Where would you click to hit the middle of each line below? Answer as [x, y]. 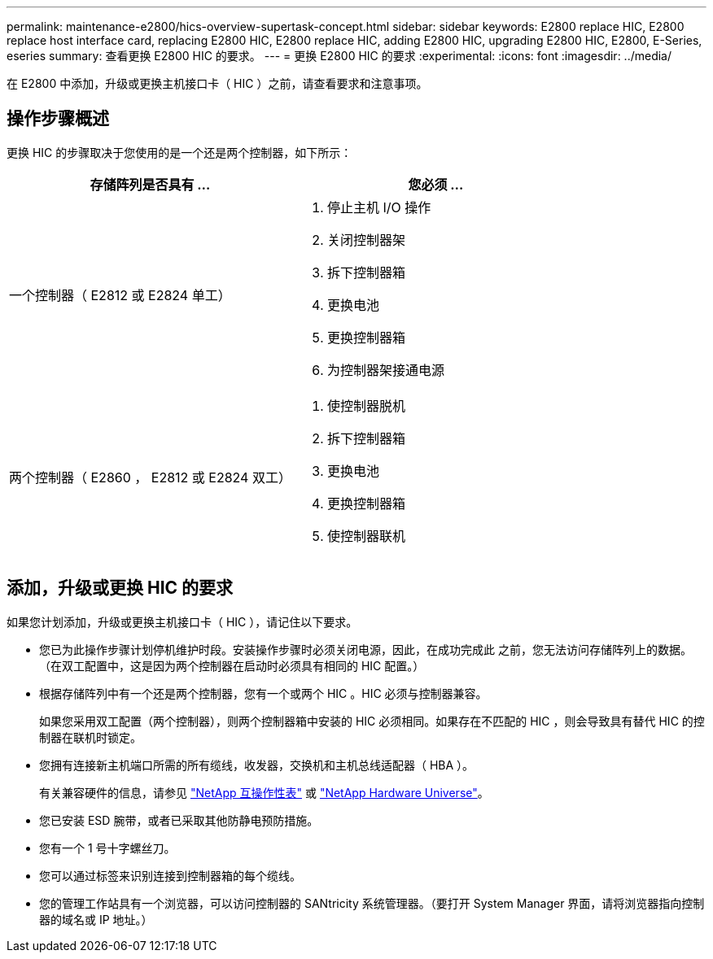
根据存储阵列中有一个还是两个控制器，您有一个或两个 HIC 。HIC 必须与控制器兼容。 [263, 693]
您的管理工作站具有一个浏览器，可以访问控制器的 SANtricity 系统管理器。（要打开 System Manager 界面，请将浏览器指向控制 [372, 903]
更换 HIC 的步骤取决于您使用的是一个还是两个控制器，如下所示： [179, 152]
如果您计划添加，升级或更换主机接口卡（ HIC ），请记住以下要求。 [182, 621]
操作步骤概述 [58, 119]
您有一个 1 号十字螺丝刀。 [107, 848]
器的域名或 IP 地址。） [96, 919]
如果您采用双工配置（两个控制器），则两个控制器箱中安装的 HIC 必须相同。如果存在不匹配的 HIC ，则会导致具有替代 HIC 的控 [372, 721]
